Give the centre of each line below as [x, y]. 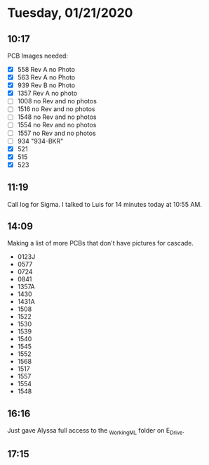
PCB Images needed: [38, 56]
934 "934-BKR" [40, 141]
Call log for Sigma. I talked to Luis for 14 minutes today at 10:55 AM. [104, 204]
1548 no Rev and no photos [57, 117]
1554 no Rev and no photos [57, 125]
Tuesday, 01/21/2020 [70, 13]
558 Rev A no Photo [46, 69]
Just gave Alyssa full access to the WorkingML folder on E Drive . [96, 432]
